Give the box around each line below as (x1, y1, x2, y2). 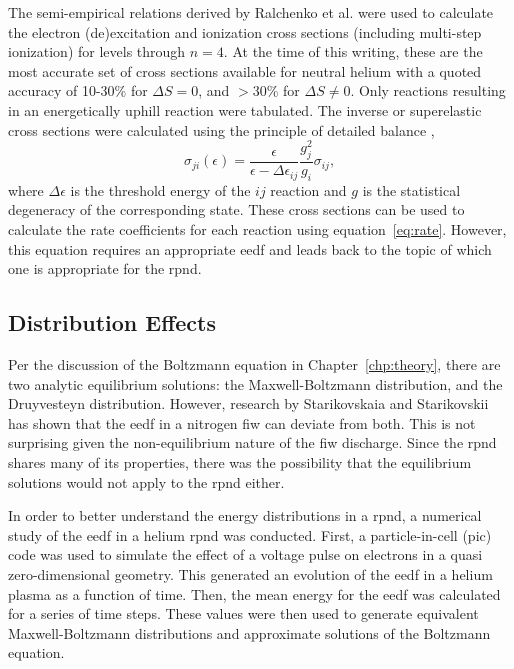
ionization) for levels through (8, 41, 186, 62)
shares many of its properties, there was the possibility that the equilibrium (8, 452, 472, 472)
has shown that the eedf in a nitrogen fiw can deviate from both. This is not (8, 412, 476, 433)
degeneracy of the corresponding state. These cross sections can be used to (8, 199, 465, 220)
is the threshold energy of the (70, 179, 251, 200)
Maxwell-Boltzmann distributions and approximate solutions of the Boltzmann (8, 622, 491, 643)
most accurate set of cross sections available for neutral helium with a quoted (8, 60, 482, 81)
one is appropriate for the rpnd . (8, 258, 202, 279)
